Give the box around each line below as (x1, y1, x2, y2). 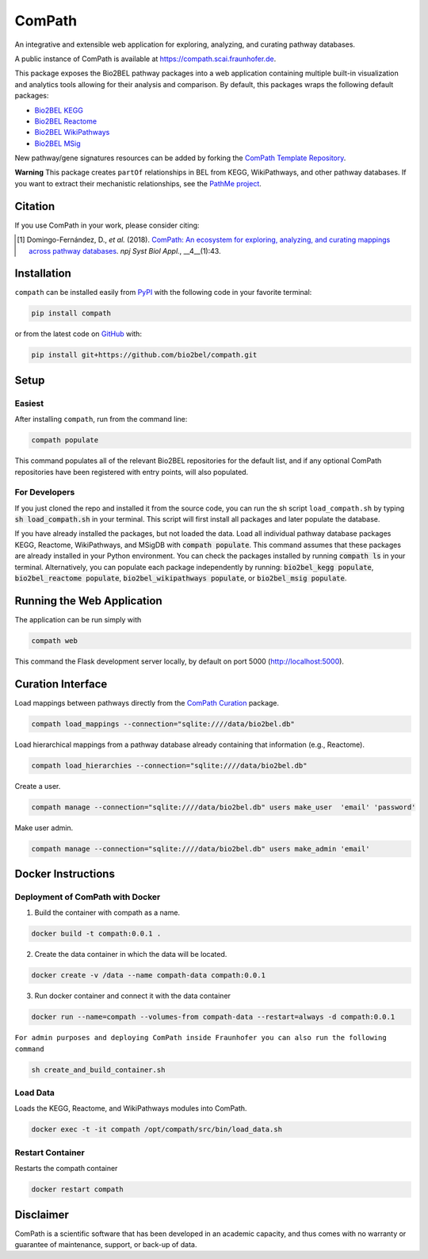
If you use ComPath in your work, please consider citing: (14, 220, 200, 230)
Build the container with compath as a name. (34, 908, 181, 917)
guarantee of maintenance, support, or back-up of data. (14, 1240, 197, 1249)
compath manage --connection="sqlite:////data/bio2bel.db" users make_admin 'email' (31, 844, 370, 853)
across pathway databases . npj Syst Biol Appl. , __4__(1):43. (29, 246, 221, 255)
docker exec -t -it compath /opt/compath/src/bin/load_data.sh (31, 1125, 283, 1134)
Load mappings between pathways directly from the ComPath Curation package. (14, 698, 280, 707)
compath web (31, 636, 78, 645)
